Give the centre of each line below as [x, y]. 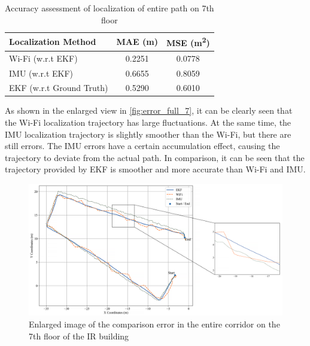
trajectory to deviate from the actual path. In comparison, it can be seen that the [155, 157]
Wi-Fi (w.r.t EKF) [43, 58]
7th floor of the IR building [79, 336]
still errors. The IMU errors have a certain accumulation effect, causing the [142, 146]
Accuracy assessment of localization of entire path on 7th [110, 8]
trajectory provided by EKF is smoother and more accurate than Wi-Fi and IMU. [155, 169]
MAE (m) [137, 42]
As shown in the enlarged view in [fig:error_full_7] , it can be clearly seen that [149, 110]
